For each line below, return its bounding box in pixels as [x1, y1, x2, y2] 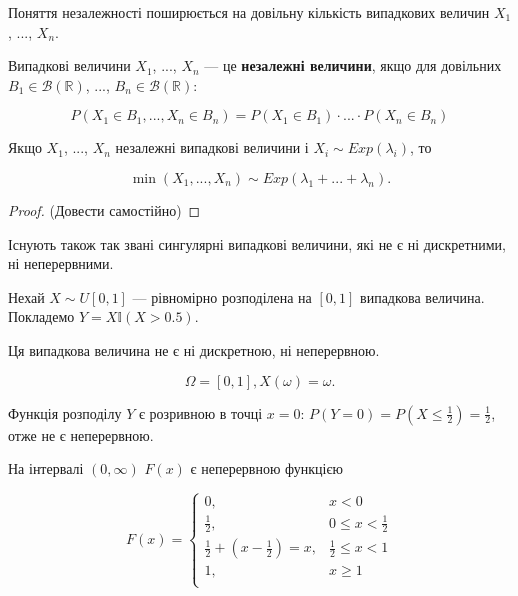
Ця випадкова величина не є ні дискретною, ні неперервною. [8, 339, 380, 360]
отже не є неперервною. [8, 424, 154, 445]
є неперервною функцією [190, 458, 343, 479]
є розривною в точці [138, 402, 263, 423]
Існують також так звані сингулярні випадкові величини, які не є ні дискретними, [8, 233, 506, 254]
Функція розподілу [8, 402, 122, 423]
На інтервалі [8, 458, 84, 479]
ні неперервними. [8, 253, 114, 274]
